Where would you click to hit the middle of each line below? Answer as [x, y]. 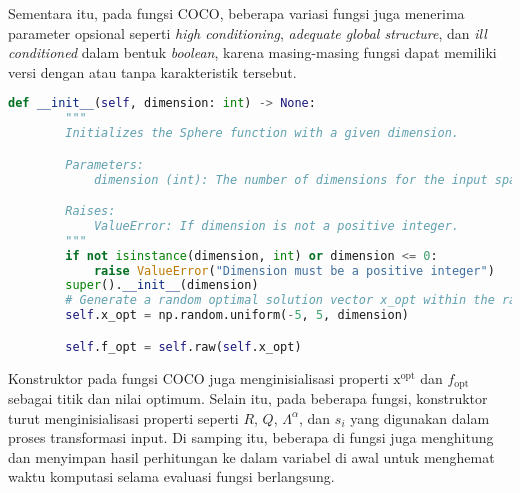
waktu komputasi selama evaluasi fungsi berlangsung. [171, 476]
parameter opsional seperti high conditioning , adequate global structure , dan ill [247, 32]
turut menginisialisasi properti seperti [123, 417]
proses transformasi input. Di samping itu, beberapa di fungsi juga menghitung [251, 437]
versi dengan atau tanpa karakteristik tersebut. [152, 71]
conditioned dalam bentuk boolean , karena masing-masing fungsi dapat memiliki [252, 52]
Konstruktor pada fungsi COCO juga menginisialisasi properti [198, 377]
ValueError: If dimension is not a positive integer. [276, 225]
